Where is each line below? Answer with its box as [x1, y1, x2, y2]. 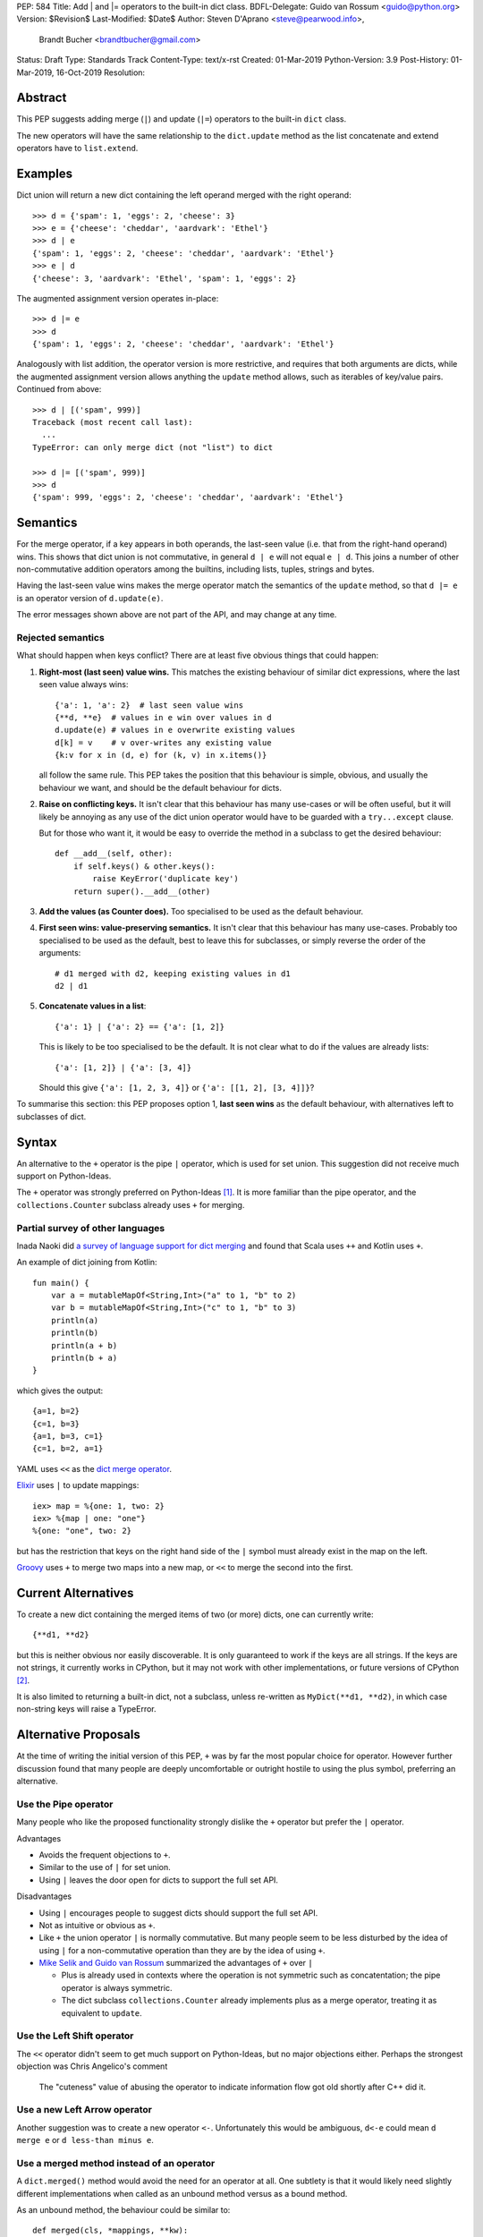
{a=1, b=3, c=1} [32, 1431, 104, 1441]
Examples [16, 166, 73, 182]
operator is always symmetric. [61, 1982, 173, 1993]
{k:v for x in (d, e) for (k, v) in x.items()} [55, 750, 267, 761]
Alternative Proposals [16, 1727, 140, 1742]
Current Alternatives [16, 1585, 134, 1601]
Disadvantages [16, 1891, 72, 1901]
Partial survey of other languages [16, 1221, 165, 1234]
